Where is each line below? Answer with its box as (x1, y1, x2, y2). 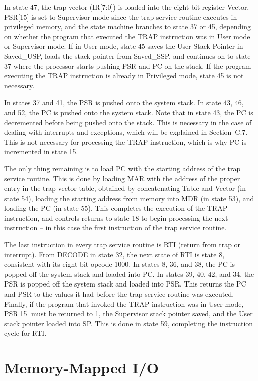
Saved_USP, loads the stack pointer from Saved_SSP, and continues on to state (4, 50, 251, 61)
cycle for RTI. (4, 328, 47, 338)
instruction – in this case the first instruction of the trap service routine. (4, 222, 227, 233)
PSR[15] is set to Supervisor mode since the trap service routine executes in (4, 11, 237, 22)
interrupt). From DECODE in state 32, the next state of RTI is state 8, (4, 249, 225, 259)
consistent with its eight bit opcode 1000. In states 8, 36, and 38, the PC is (4, 259, 235, 269)
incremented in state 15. (4, 146, 78, 157)
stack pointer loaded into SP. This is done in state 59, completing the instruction (4, 318, 253, 328)
